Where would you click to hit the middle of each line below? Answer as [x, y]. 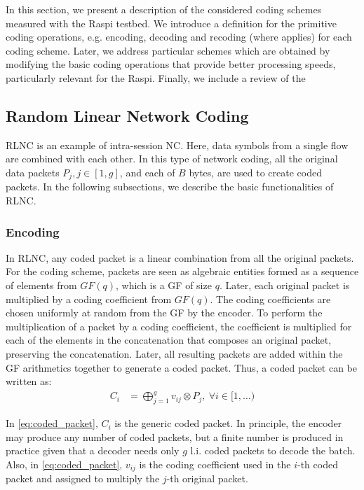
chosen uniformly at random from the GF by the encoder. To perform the [164, 313]
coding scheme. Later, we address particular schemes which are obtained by [168, 50]
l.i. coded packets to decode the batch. [273, 450]
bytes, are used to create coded [255, 172]
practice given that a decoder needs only [93, 450]
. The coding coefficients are [270, 299]
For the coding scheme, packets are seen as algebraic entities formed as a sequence [182, 271]
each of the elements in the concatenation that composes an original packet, [169, 340]
